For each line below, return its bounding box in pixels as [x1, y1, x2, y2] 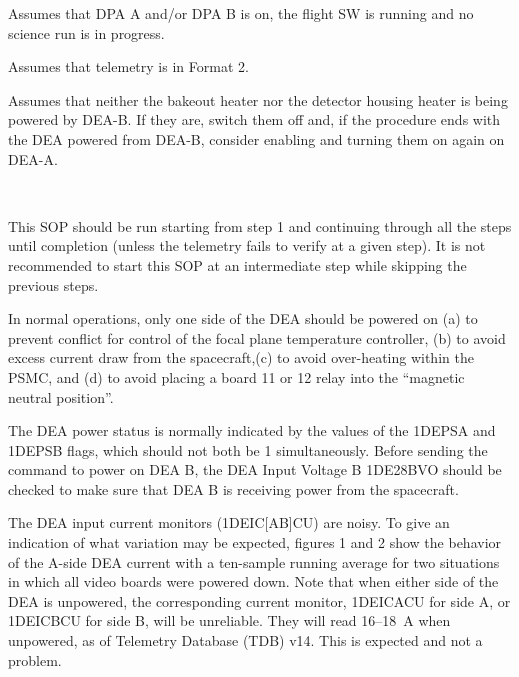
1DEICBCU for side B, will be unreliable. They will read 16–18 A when [8, 610, 451, 631]
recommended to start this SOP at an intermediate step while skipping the [8, 254, 467, 275]
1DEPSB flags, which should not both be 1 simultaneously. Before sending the [8, 439, 488, 460]
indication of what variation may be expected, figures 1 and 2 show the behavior [8, 532, 502, 553]
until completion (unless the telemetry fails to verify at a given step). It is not [8, 235, 486, 256]
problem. [8, 649, 62, 670]
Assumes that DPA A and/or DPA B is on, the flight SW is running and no [8, 3, 474, 23]
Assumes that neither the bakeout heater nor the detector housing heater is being [8, 89, 508, 110]
